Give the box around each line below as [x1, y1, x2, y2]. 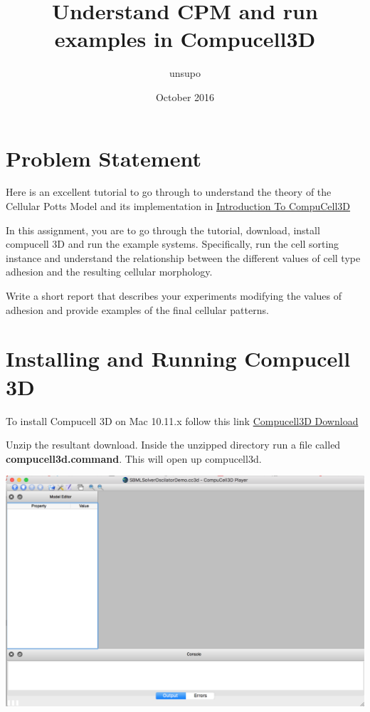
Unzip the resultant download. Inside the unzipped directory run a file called [6, 437, 341, 452]
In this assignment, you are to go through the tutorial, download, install [6, 222, 320, 237]
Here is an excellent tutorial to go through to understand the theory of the [6, 184, 332, 199]
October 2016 [155, 89, 215, 104]
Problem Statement [6, 143, 201, 172]
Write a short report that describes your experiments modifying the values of [6, 288, 342, 303]
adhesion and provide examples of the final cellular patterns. [6, 302, 269, 317]
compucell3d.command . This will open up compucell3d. [6, 451, 262, 466]
